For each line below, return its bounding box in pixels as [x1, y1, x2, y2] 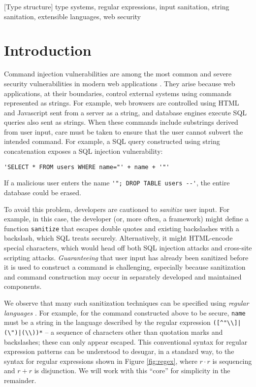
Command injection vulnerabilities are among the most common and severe [4, 69, 232, 79]
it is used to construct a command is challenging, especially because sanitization [4, 262, 246, 272]
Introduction [4, 40, 92, 60]
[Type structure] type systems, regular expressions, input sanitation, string [4, 1, 229, 11]
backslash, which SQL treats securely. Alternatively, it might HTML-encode [4, 233, 233, 243]
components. [4, 281, 42, 291]
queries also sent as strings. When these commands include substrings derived [4, 117, 238, 127]
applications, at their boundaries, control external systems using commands [4, 88, 231, 98]
